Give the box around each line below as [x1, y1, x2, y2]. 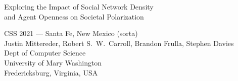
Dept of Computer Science [4, 47, 86, 58]
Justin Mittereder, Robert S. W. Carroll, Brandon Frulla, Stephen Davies [4, 37, 234, 48]
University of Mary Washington [4, 57, 102, 67]
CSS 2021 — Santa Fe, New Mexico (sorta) [4, 28, 138, 38]
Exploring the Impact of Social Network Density [4, 1, 154, 11]
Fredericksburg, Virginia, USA [4, 67, 98, 77]
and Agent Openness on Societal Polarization [4, 11, 144, 21]
